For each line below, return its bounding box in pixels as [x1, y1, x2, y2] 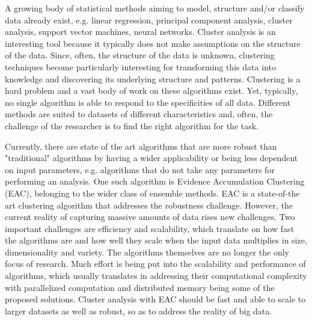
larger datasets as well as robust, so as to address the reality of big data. [5, 304, 272, 317]
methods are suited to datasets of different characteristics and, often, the [5, 108, 273, 120]
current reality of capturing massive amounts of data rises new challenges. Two [5, 210, 295, 223]
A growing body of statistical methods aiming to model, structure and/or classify [5, 2, 305, 14]
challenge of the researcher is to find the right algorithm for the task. [5, 119, 259, 132]
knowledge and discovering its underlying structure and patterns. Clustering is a [5, 72, 301, 85]
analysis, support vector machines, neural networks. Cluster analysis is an [5, 25, 276, 38]
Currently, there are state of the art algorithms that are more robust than [5, 139, 277, 152]
